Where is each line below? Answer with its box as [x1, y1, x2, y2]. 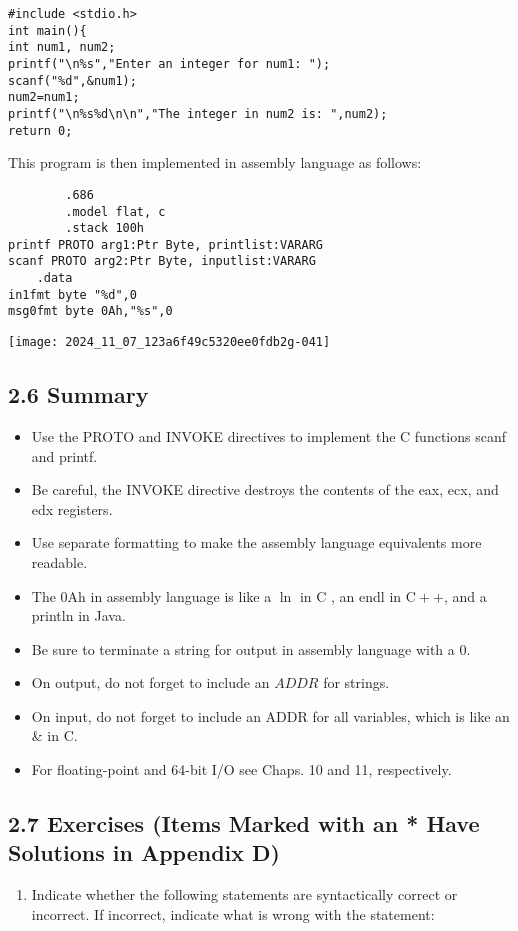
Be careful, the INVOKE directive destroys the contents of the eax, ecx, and [31, 479, 499, 500]
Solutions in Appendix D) [8, 837, 280, 868]
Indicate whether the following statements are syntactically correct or [31, 884, 458, 905]
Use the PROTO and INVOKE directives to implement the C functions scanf [31, 425, 506, 446]
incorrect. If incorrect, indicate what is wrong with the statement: [31, 903, 435, 924]
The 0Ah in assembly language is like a [31, 585, 272, 606]
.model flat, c [65, 204, 166, 219]
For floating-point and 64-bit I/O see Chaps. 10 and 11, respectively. [31, 759, 452, 780]
